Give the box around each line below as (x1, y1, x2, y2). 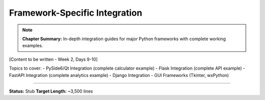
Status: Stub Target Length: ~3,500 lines (9, 88, 93, 94)
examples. (22, 43, 44, 49)
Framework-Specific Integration (9, 7, 142, 18)
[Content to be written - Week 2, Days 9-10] (9, 56, 98, 62)
